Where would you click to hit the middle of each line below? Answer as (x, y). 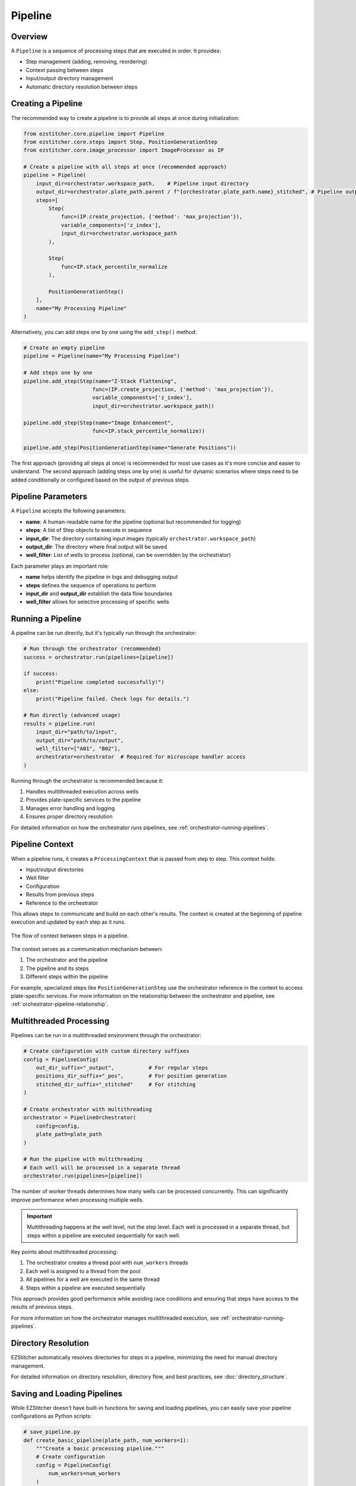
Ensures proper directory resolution (69, 817)
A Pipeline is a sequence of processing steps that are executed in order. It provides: (116, 51)
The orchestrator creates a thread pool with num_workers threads (107, 1263)
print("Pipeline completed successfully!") (100, 682)
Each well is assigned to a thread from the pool (83, 1271)
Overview (29, 37)
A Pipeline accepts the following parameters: (69, 511)
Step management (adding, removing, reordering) (87, 62)
